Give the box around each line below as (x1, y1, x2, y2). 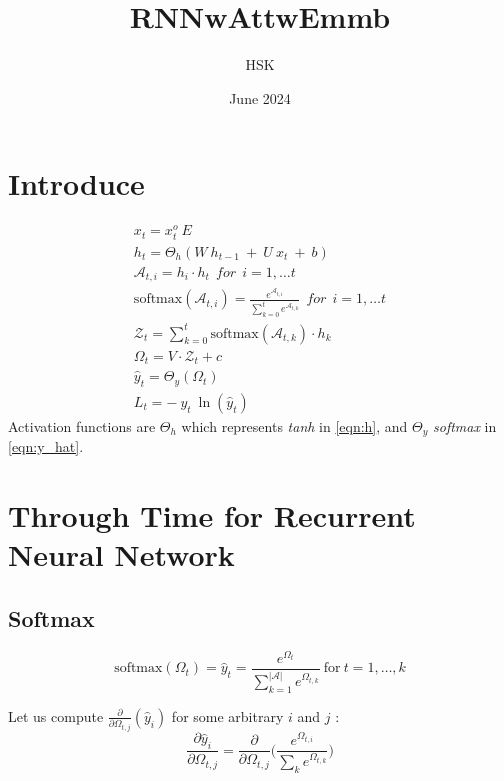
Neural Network (8, 534, 235, 575)
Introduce (8, 163, 145, 204)
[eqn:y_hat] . (8, 436, 84, 457)
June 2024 (229, 87, 291, 108)
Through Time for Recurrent (8, 495, 416, 536)
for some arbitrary (171, 705, 284, 726)
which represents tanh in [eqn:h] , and (181, 415, 408, 436)
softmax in (433, 415, 497, 436)
